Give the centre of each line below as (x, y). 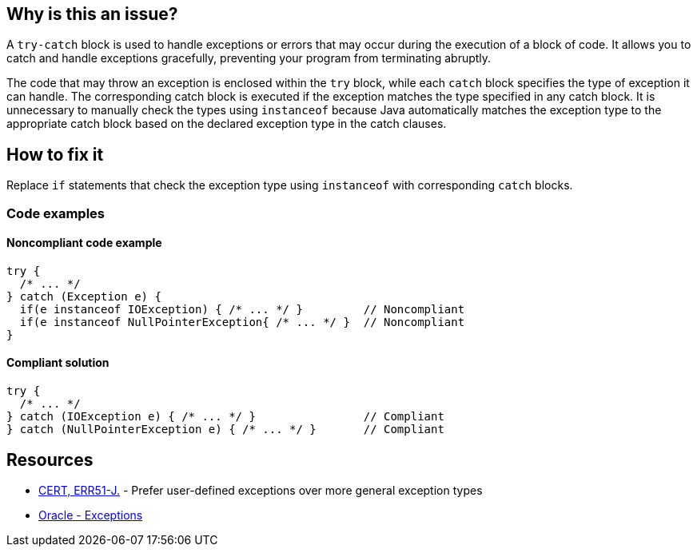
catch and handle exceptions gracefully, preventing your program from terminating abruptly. (249, 58)
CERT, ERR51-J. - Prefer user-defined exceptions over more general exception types (261, 490)
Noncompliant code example (84, 243)
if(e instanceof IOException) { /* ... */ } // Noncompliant (242, 309)
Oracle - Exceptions (91, 515)
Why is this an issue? (92, 14)
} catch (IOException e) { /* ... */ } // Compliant (225, 417)
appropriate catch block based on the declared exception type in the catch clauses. (227, 124)
